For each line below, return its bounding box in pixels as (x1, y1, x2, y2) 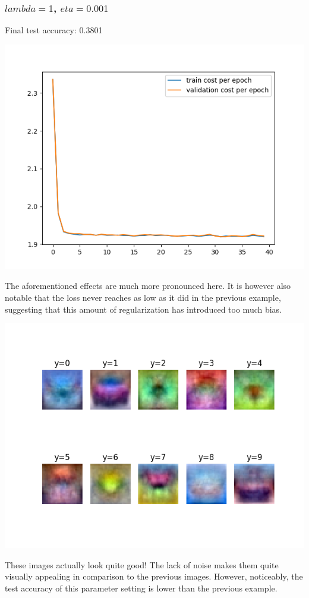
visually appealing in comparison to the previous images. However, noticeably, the (5, 570, 303, 583)
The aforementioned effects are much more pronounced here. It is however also (5, 279, 291, 292)
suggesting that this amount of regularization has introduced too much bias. (5, 303, 282, 315)
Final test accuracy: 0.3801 (5, 24, 103, 36)
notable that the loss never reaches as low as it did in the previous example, (5, 291, 281, 303)
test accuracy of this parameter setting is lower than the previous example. (5, 581, 278, 594)
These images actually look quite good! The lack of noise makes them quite (5, 558, 279, 571)
